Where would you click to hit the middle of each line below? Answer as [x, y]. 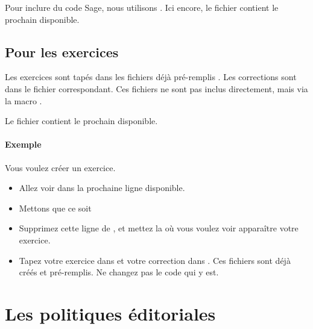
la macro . [24, 100]
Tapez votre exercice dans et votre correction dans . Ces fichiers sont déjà [155, 260]
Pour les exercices [62, 52]
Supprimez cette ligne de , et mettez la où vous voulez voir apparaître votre [159, 228]
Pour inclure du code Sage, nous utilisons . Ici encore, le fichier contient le [142, 7]
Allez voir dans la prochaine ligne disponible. [102, 188]
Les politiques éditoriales [110, 313]
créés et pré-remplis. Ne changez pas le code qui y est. [119, 272]
